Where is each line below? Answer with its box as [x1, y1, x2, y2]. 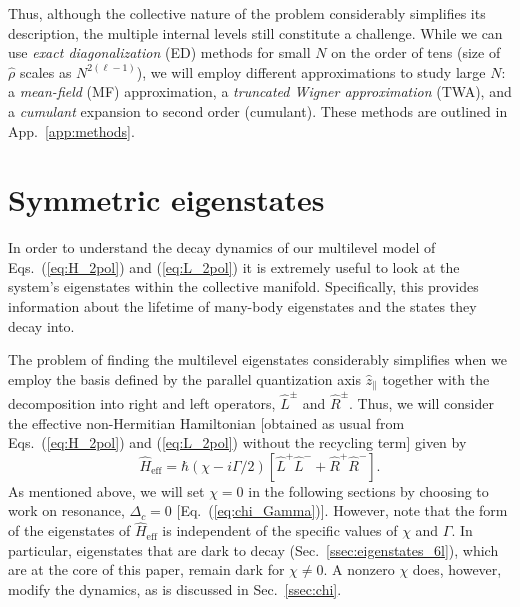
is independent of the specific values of [162, 520, 398, 541]
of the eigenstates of [8, 520, 131, 541]
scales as [19, 61, 72, 82]
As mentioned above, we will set [8, 480, 205, 501]
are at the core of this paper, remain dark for [8, 559, 285, 580]
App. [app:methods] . [8, 120, 135, 141]
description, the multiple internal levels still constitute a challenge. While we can [8, 22, 503, 43]
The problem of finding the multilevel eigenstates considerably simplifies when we [8, 349, 507, 370]
